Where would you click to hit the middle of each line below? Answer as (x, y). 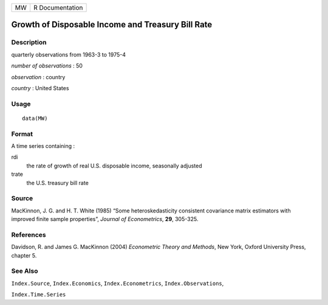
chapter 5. (24, 255)
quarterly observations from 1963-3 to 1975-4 (69, 54)
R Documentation (58, 8)
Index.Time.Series (39, 295)
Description (29, 43)
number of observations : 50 (47, 66)
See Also (25, 271)
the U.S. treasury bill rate (58, 183)
